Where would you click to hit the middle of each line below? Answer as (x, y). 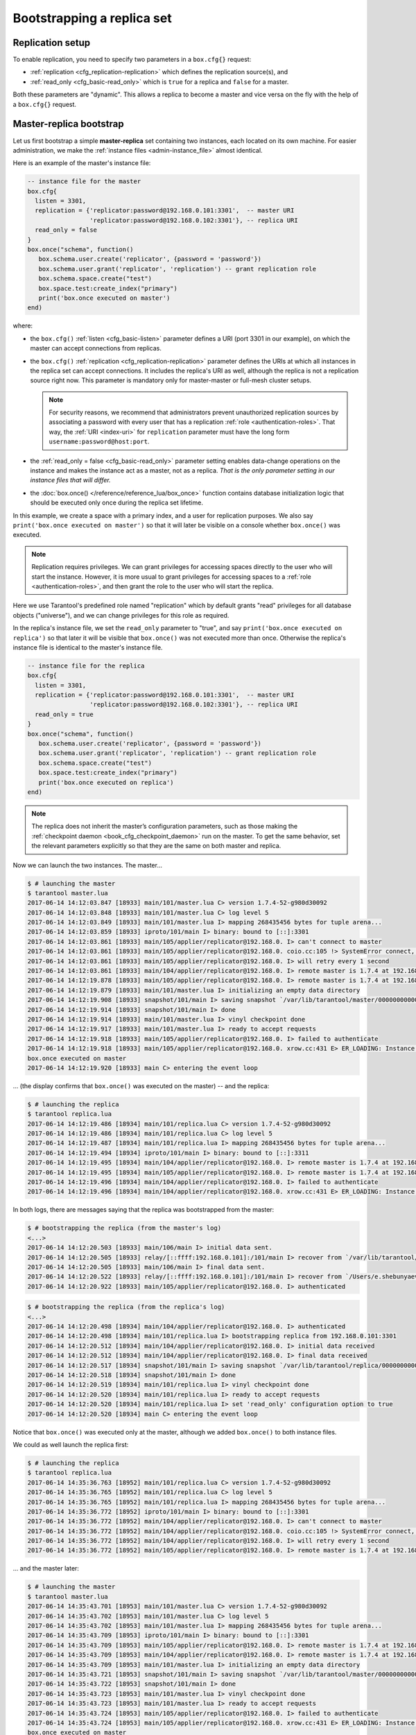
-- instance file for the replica (86, 666)
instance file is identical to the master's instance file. (88, 647)
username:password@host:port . (99, 441)
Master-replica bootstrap (68, 124)
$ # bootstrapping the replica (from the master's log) (124, 1228)
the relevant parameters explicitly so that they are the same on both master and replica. (156, 846)
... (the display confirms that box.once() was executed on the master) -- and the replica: (141, 1085)
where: (23, 325)
